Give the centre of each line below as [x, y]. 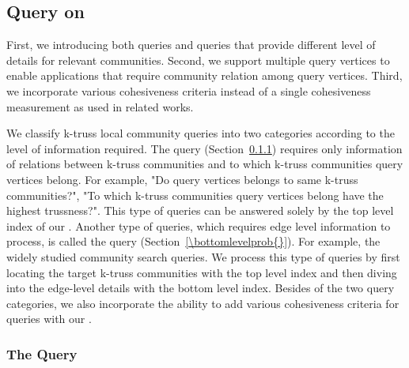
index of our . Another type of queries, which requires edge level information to [199, 225]
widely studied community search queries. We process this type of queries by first [203, 256]
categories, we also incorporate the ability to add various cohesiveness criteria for [203, 303]
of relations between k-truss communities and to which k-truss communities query [205, 164]
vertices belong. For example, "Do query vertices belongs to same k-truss [182, 179]
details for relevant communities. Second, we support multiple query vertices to [198, 60]
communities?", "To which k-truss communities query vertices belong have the [195, 195]
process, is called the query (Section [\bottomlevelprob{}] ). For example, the [193, 241]
